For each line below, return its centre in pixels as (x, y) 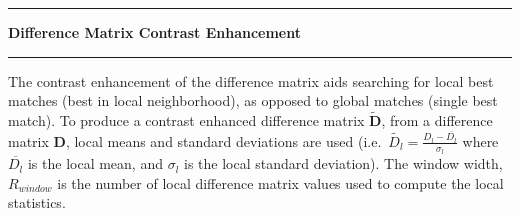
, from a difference (437, 120)
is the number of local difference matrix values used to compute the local (280, 182)
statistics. (37, 202)
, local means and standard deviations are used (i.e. (223, 140)
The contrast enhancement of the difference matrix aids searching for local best (251, 80)
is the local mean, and (95, 163)
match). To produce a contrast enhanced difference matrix (186, 120)
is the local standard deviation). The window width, (343, 163)
